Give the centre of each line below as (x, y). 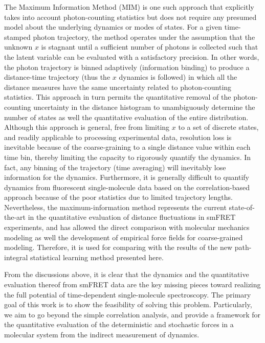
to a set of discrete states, (218, 127)
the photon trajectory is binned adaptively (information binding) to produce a (127, 67)
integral (16, 257)
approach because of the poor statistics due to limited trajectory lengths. (118, 197)
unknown (18, 47)
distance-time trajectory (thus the (57, 77)
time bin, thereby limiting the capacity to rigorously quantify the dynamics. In (128, 157)
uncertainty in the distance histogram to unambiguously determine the (144, 107)
